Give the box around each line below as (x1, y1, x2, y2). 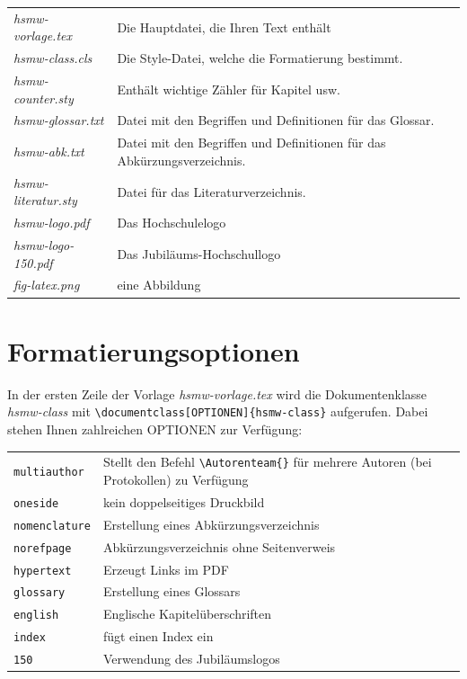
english (13, 609, 59, 622)
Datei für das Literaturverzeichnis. (117, 182, 306, 201)
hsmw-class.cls (13, 49, 93, 67)
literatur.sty (13, 191, 77, 210)
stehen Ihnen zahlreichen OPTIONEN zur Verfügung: (7, 419, 303, 438)
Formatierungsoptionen (7, 332, 300, 369)
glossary (13, 586, 66, 600)
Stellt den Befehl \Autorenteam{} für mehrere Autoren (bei (102, 452, 432, 471)
